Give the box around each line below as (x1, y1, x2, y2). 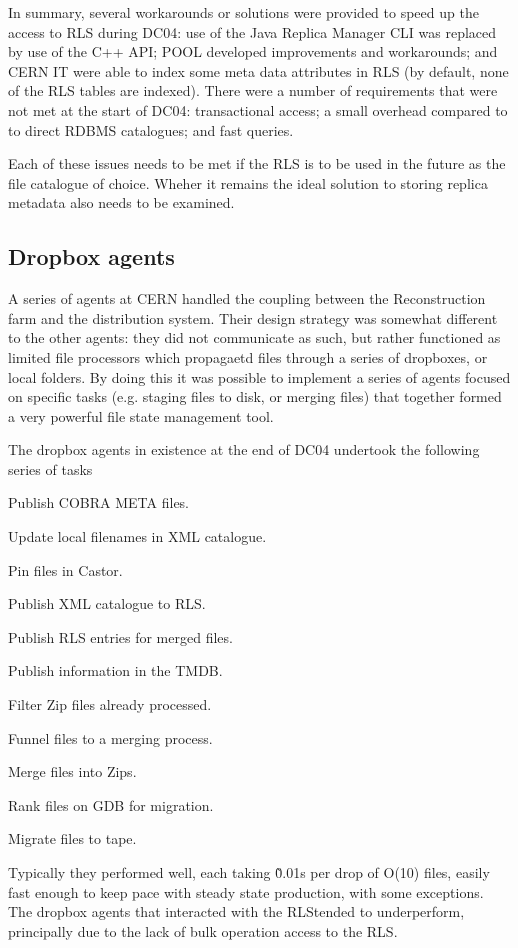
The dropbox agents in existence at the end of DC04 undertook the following (8, 439, 480, 460)
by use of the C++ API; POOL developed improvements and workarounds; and (8, 41, 498, 62)
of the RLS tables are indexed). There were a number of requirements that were (8, 80, 498, 101)
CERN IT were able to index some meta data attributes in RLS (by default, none (8, 60, 509, 81)
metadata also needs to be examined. (8, 192, 235, 213)
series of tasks (8, 458, 93, 479)
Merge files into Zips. (8, 761, 137, 782)
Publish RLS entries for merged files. (8, 626, 233, 647)
